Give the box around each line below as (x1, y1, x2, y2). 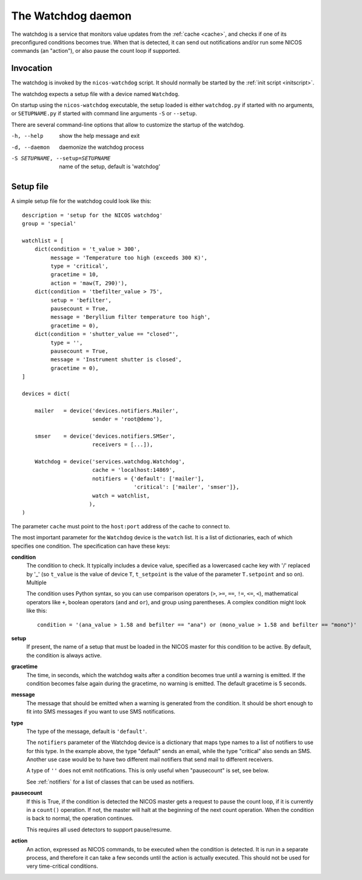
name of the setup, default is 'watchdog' (59, 163, 161, 170)
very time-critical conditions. (26, 862, 98, 870)
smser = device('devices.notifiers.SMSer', (34, 432, 176, 440)
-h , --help (11, 132, 44, 140)
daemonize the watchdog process (59, 143, 144, 151)
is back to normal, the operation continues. (26, 814, 133, 822)
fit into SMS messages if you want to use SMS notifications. (26, 708, 176, 715)
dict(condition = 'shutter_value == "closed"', (34, 331, 179, 338)
